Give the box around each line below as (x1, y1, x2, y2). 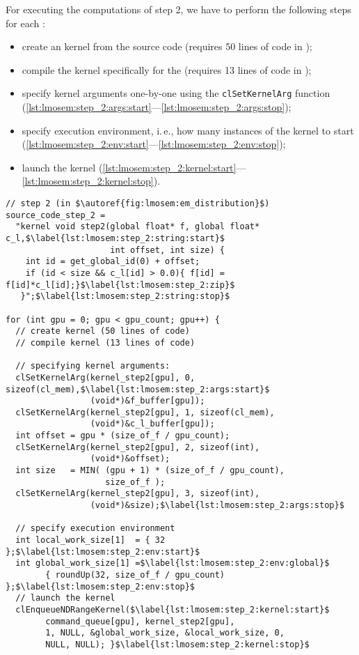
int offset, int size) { (110, 245, 225, 255)
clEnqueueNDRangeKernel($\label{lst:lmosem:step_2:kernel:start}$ (15, 604, 330, 615)
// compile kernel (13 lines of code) (15, 337, 196, 348)
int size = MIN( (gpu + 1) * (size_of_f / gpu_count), (15, 465, 285, 476)
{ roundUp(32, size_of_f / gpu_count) (45, 570, 225, 580)
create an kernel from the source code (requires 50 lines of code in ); (22, 39, 312, 54)
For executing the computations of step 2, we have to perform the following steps (6, 2, 351, 16)
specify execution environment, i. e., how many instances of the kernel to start (22, 123, 354, 137)
